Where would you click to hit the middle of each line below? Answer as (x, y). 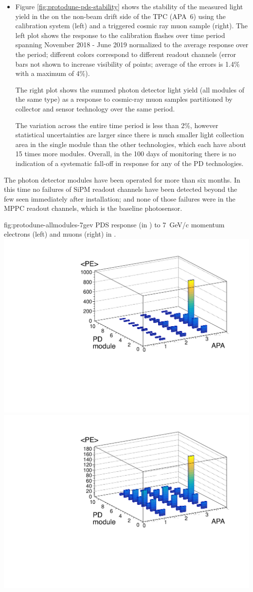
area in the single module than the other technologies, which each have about (131, 144)
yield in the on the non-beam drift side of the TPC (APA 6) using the (120, 16)
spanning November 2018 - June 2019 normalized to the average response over (132, 45)
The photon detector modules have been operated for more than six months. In (122, 179)
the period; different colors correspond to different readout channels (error (126, 54)
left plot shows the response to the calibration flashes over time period (120, 35)
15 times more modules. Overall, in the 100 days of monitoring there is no (126, 154)
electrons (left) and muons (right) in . (60, 234)
